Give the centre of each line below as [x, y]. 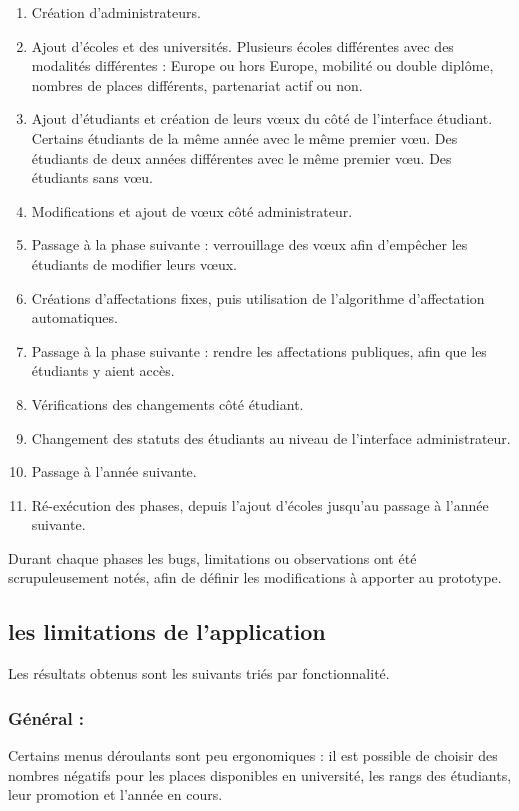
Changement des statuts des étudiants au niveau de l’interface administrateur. [271, 437]
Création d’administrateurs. [116, 12]
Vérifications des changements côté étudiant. [167, 403]
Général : [46, 717]
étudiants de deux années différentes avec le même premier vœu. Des [241, 157]
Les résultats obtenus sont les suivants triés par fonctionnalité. [199, 673]
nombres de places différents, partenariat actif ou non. [197, 84]
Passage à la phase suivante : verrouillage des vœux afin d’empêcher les [249, 244]
